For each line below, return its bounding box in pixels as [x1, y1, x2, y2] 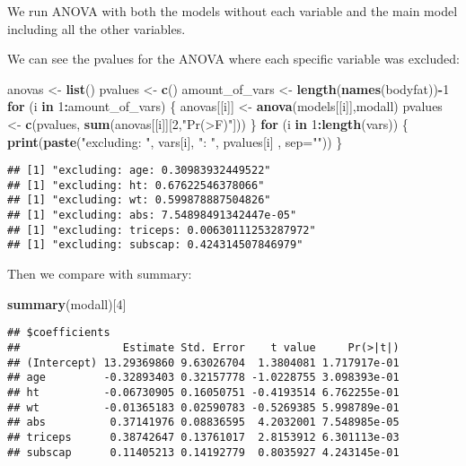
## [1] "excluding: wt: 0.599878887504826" [7, 194, 271, 207]
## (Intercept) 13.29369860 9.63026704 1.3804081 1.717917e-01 [7, 356, 400, 369]
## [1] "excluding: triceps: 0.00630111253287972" [7, 223, 316, 237]
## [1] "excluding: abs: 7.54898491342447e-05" [7, 209, 297, 222]
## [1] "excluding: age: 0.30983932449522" [7, 164, 271, 177]
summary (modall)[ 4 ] [7, 294, 127, 313]
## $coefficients [7, 326, 110, 340]
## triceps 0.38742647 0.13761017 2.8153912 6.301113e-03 [7, 430, 400, 444]
